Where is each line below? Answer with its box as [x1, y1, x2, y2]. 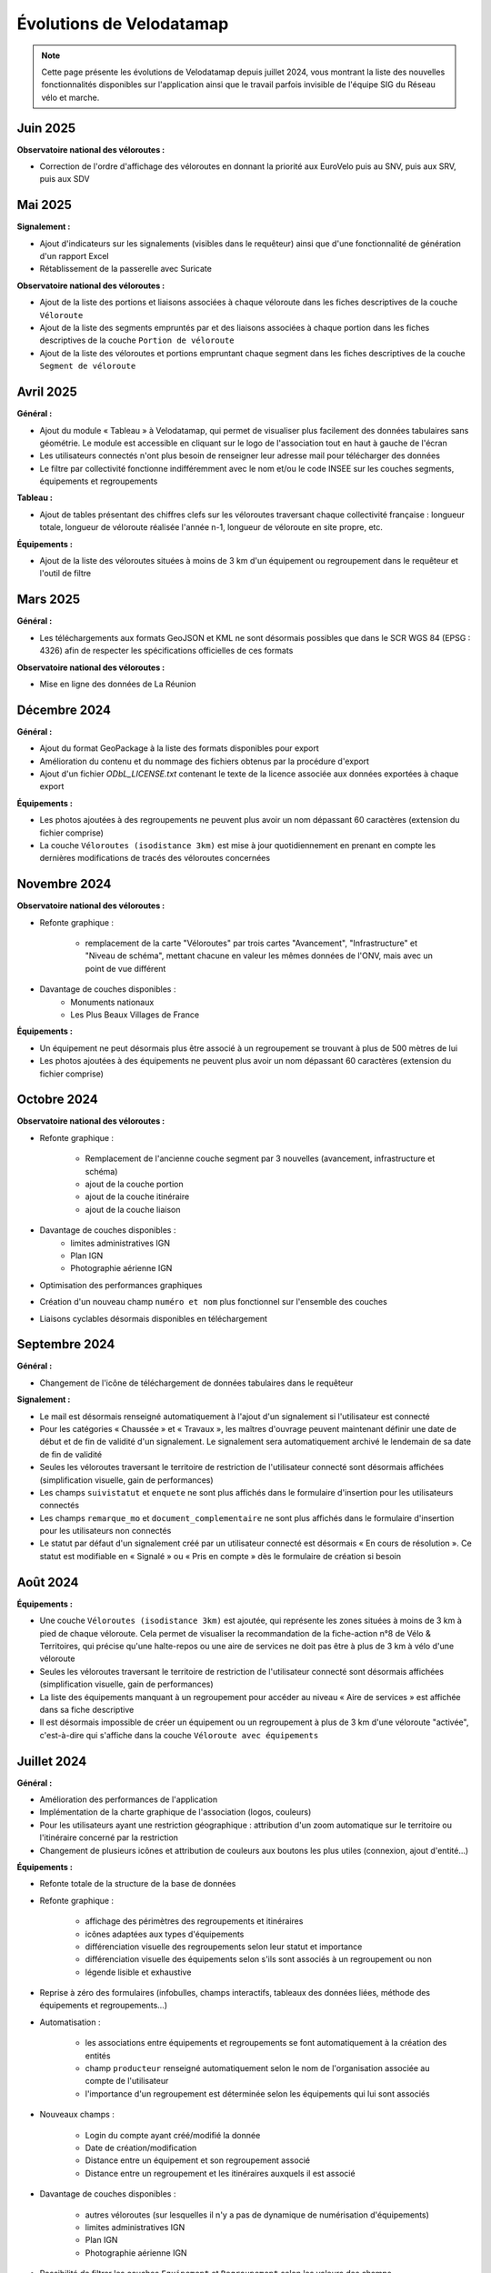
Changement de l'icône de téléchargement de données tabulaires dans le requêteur [39, 1377, 354, 1388]
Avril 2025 [16, 385, 77, 400]
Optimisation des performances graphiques [39, 1279, 203, 1290]
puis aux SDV [39, 174, 90, 185]
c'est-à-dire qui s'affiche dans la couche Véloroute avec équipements [39, 1729, 319, 1740]
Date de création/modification [85, 2142, 197, 2153]
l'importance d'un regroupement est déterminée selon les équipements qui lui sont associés [85, 2088, 431, 2099]
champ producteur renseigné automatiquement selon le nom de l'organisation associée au [85, 2063, 430, 2074]
